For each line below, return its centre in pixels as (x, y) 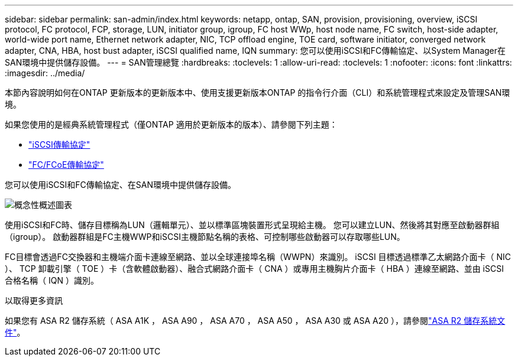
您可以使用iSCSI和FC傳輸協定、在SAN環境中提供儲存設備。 (121, 185)
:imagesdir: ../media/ (45, 73)
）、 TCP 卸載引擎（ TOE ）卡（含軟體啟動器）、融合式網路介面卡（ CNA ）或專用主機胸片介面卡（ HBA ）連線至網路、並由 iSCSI (254, 269)
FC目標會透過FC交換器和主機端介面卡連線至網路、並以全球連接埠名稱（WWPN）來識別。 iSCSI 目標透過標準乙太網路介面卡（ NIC (258, 257)
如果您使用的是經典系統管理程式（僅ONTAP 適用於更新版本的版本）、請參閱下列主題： (171, 124)
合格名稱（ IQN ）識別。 (52, 280)
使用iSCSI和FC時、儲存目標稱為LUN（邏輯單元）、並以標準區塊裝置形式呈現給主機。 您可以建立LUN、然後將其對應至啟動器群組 (252, 225)
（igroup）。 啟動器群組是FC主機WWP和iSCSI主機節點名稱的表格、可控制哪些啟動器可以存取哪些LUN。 (205, 237)
